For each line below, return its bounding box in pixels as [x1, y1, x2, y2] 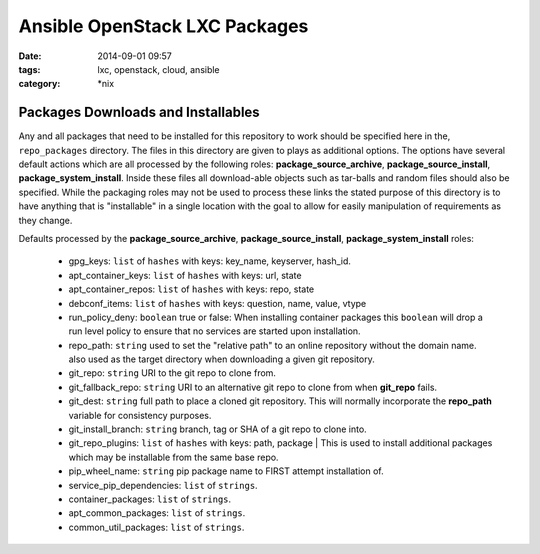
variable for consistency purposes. [68, 409, 212, 421]
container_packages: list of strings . [68, 493, 232, 505]
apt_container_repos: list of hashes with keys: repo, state [68, 283, 315, 295]
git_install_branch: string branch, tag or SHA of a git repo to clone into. [68, 423, 367, 435]
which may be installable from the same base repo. [68, 451, 279, 463]
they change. [18, 214, 73, 226]
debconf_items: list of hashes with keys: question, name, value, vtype [68, 297, 367, 309]
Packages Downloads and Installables [18, 104, 260, 121]
